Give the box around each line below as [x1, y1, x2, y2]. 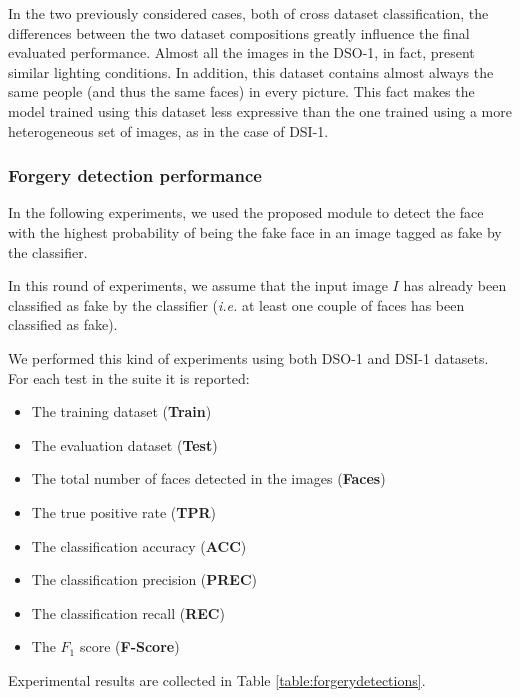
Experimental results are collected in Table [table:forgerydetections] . [8, 669, 426, 690]
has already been [403, 275, 507, 296]
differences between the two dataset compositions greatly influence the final [8, 22, 470, 43]
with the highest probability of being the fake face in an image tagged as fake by [8, 221, 502, 242]
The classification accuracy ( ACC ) [31, 535, 247, 556]
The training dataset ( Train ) [31, 401, 212, 422]
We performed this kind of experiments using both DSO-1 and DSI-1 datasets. [8, 347, 489, 368]
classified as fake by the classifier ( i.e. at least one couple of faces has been [8, 294, 465, 315]
